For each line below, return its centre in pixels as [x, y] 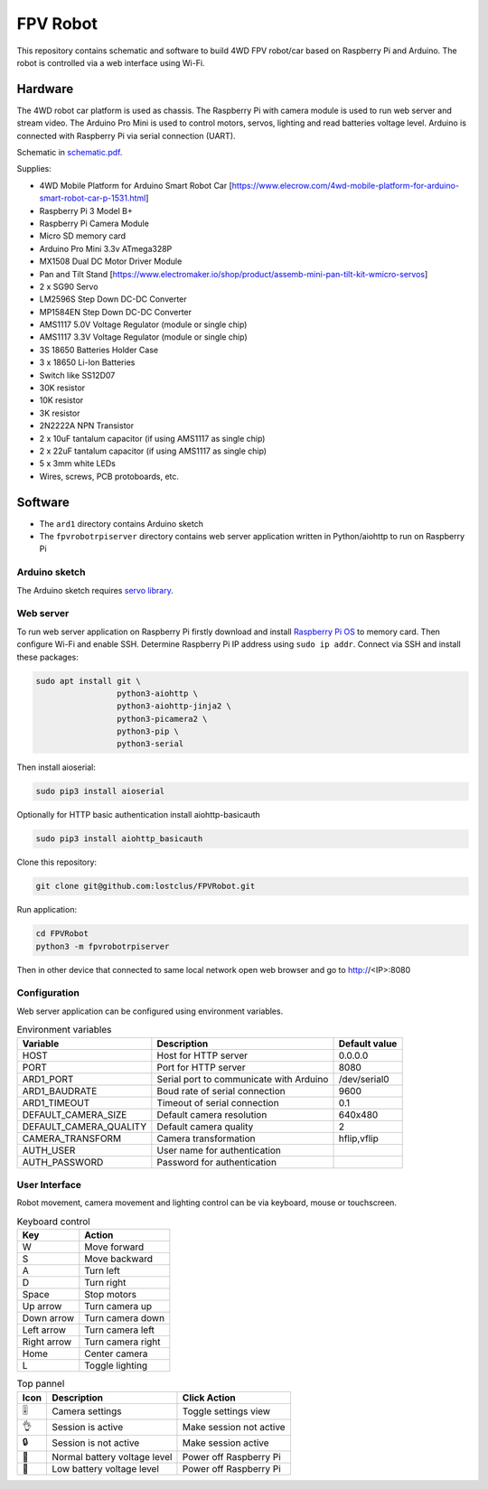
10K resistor [61, 400]
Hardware [45, 89]
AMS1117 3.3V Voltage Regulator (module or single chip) [143, 337]
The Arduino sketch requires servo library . [95, 590]
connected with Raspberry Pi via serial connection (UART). [126, 136]
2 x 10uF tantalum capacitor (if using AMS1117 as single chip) [152, 438]
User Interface [49, 1185]
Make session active [226, 1443]
